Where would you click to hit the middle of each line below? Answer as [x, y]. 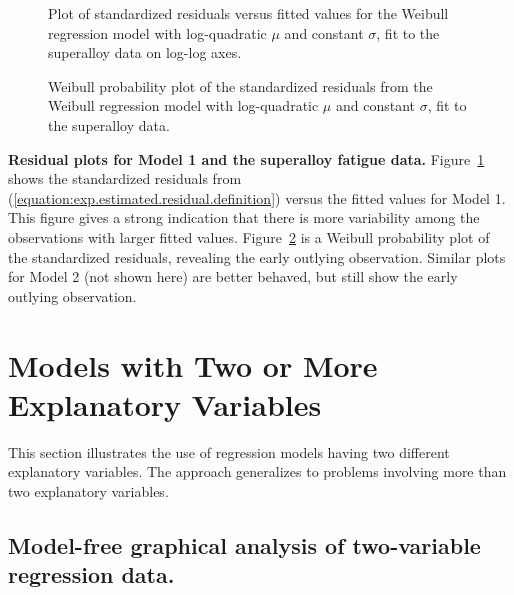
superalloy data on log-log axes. [145, 52]
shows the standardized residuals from [125, 178]
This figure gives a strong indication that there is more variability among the [244, 217]
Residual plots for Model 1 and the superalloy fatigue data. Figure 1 [246, 158]
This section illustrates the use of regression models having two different [229, 451]
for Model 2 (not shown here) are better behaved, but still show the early [233, 276]
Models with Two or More [193, 364]
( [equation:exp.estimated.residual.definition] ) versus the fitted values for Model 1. [257, 197]
